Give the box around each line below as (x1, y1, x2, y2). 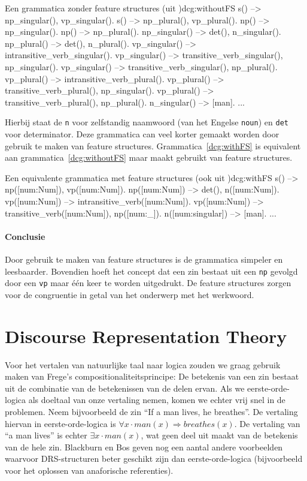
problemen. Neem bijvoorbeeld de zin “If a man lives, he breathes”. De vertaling (5, 405, 298, 417)
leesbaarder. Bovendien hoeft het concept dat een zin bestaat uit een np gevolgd (5, 264, 298, 277)
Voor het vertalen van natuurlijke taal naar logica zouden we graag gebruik (5, 358, 281, 371)
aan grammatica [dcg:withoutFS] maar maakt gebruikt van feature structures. (5, 151, 293, 164)
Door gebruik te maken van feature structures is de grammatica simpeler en (5, 252, 283, 265)
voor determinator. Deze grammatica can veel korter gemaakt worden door (5, 128, 279, 140)
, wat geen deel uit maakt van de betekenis (141, 429, 298, 441)
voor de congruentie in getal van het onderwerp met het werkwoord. (5, 288, 254, 300)
